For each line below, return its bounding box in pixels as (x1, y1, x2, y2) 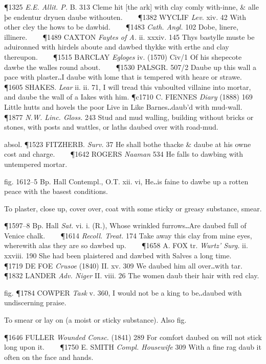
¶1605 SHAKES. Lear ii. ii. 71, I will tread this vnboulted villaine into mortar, (4, 81, 251, 92)
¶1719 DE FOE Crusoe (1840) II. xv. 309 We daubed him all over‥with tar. (4, 260, 242, 271)
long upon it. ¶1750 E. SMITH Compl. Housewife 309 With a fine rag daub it (4, 342, 261, 352)
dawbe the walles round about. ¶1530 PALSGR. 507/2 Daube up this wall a (4, 61, 257, 72)
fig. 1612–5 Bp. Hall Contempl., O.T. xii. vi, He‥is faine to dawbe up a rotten (4, 176, 249, 186)
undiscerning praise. (4, 297, 66, 308)
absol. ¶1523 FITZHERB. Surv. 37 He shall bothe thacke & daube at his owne (4, 138, 251, 149)
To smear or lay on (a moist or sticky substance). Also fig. (4, 314, 187, 325)
